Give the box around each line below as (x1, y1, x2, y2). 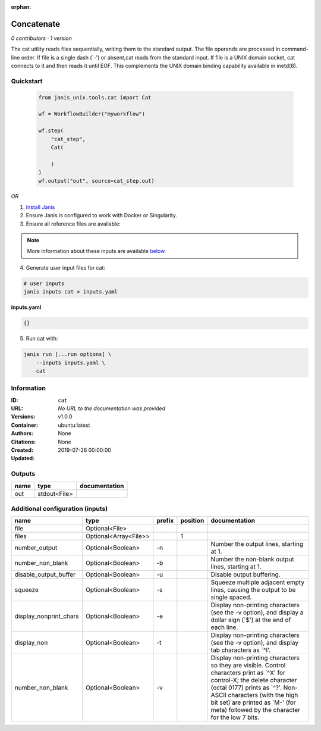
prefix (156, 517, 174, 525)
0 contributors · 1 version (11, 35, 73, 42)
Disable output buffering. (210, 570, 281, 579)
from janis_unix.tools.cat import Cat (38, 94, 152, 101)
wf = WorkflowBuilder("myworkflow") (38, 111, 146, 117)
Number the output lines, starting (210, 540, 304, 548)
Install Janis (26, 203, 55, 211)
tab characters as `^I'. (210, 646, 271, 654)
